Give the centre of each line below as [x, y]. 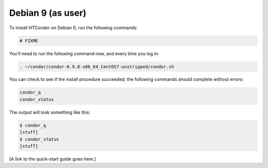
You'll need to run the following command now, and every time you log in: [84, 53]
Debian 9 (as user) [48, 13]
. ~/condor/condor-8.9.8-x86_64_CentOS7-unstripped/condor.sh [97, 66]
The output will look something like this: [50, 112]
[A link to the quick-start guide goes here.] [53, 159]
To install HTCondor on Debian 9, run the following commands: [73, 28]
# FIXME [29, 41]
